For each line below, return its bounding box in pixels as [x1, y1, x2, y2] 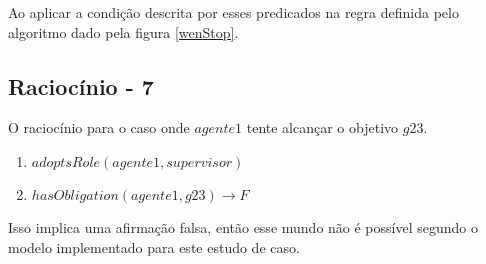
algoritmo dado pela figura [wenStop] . [8, 21, 239, 42]
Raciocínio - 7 [8, 70, 154, 101]
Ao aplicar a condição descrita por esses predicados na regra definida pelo [8, 2, 459, 22]
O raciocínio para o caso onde [8, 117, 190, 138]
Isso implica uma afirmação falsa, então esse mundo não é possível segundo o [8, 216, 478, 237]
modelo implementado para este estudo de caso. [8, 236, 300, 257]
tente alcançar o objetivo [246, 117, 399, 138]
